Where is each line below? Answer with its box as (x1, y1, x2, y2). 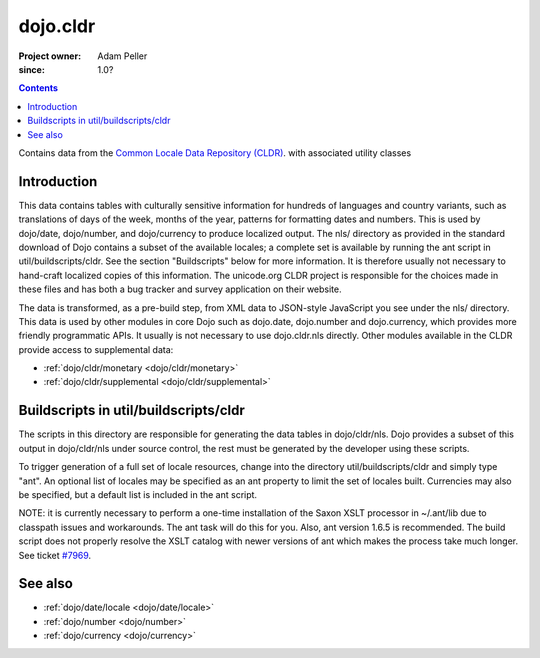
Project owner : (18, 50, 82, 62)
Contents (18, 82, 59, 94)
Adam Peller (97, 50, 148, 62)
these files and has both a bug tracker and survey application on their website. (18, 283, 342, 295)
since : (18, 63, 45, 75)
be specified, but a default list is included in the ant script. (18, 488, 258, 500)
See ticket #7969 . (18, 549, 92, 561)
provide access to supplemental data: (18, 343, 174, 355)
